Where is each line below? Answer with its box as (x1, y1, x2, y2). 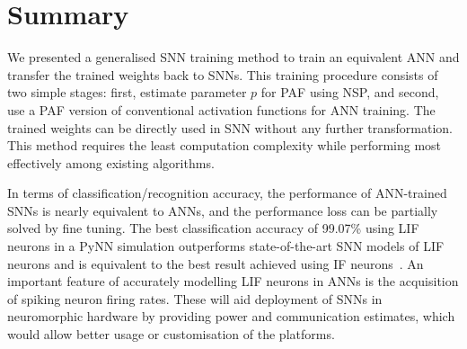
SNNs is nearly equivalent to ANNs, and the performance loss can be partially (7, 201, 438, 219)
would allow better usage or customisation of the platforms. (7, 325, 335, 344)
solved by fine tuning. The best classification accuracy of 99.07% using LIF (7, 219, 419, 237)
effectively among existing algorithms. (7, 153, 215, 172)
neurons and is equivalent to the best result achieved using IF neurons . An (7, 254, 424, 273)
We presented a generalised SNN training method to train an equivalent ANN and (7, 48, 460, 67)
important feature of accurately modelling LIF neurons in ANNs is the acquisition (7, 272, 459, 291)
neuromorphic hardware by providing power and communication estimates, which (7, 307, 455, 326)
